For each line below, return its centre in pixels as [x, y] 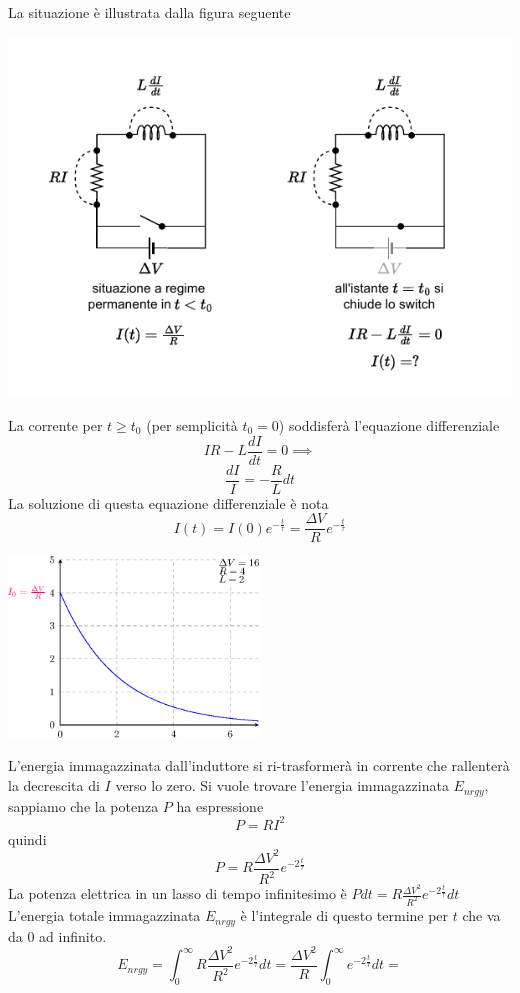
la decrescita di [54, 785]
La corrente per [55, 425]
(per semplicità [192, 425]
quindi [27, 838]
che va [481, 915]
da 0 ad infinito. [57, 935]
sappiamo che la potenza [83, 805]
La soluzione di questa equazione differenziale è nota [168, 502]
